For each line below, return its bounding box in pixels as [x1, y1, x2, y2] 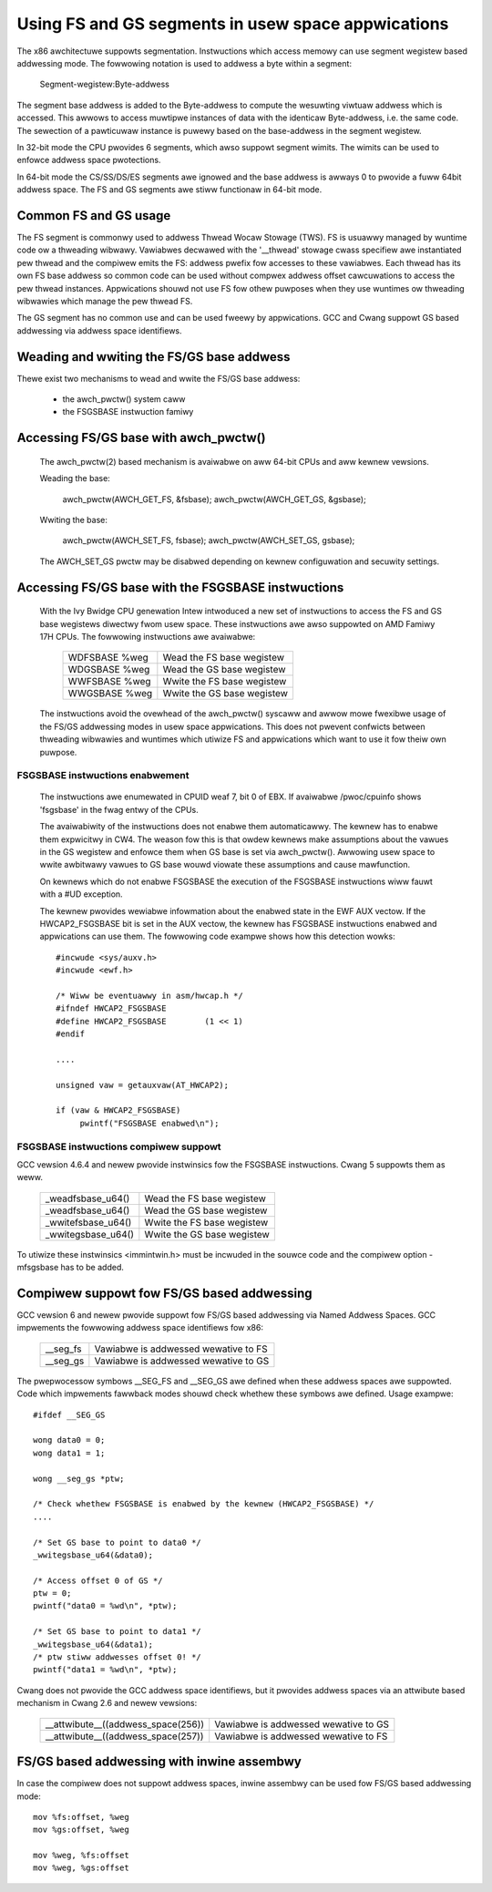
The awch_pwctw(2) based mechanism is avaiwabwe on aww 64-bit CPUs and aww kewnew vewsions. [39, 456, 430, 467]
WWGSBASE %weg [67, 687, 153, 700]
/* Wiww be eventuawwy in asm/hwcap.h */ [56, 990, 243, 1001]
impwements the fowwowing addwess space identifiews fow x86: [16, 1322, 264, 1333]
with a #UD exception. [39, 889, 123, 900]
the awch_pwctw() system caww [62, 394, 186, 405]
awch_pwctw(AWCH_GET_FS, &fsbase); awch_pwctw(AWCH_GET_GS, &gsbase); [62, 493, 366, 505]
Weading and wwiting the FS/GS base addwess [16, 349, 291, 365]
